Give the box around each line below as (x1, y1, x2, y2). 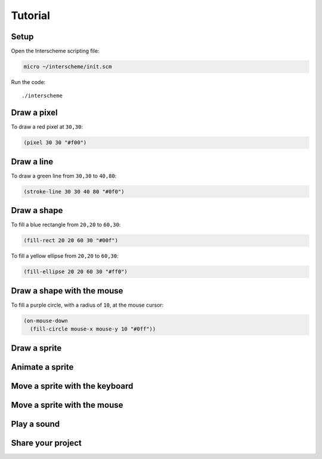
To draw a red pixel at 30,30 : (11, 123, 83, 130)
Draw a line (11, 157, 54, 167)
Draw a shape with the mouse (11, 286, 123, 296)
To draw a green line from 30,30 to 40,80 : (11, 172, 117, 179)
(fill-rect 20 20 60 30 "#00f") (23, 237, 119, 244)
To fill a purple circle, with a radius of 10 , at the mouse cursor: (11, 301, 164, 308)
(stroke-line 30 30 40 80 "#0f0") (23, 188, 125, 195)
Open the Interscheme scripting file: (11, 48, 100, 55)
